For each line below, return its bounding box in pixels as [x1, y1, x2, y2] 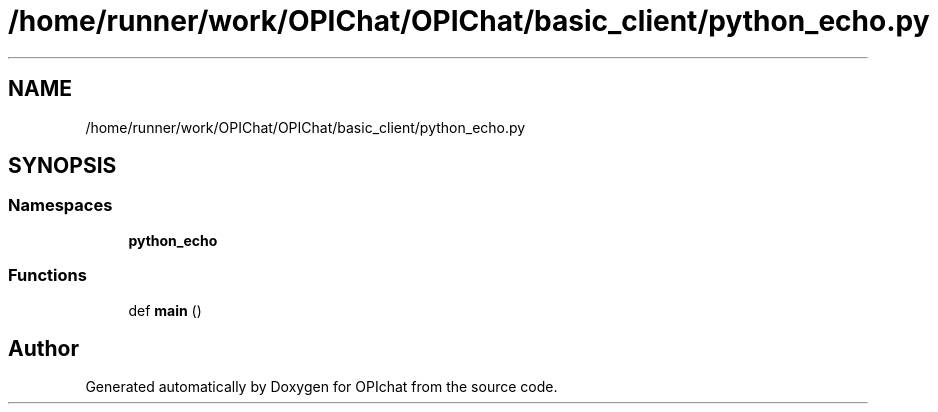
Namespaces [8, 195, 113, 216]
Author [8, 335, 79, 361]
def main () [128, 301, 202, 319]
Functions [8, 265, 87, 286]
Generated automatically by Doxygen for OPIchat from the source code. [85, 378, 558, 396]
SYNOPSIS [8, 153, 117, 179]
